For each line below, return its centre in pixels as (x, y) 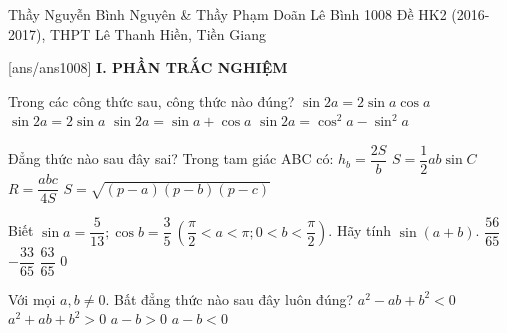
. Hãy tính (359, 230)
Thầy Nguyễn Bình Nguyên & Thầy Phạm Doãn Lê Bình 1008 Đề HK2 (227, 14)
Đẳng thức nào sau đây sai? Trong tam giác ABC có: (171, 158)
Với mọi (32, 298)
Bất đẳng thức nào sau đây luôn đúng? (233, 298)
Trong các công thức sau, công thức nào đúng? (151, 100)
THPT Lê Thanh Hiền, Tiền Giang (157, 33)
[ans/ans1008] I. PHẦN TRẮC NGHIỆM (148, 67)
